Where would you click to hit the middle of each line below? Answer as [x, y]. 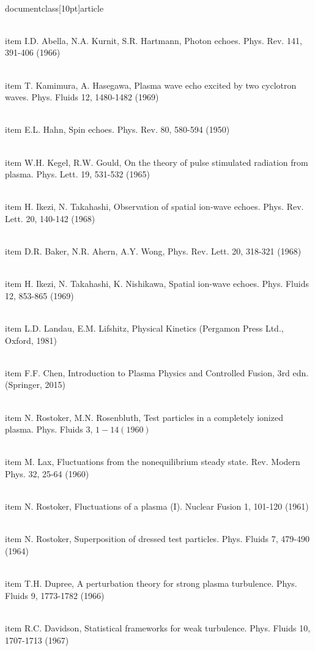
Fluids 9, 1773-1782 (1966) [55, 595]
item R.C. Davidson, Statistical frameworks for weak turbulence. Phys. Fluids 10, [158, 627]
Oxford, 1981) [31, 340]
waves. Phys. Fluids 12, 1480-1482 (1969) [82, 97]
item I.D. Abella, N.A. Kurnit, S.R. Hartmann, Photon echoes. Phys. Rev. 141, [154, 40]
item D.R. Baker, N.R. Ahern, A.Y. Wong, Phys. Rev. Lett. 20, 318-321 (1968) [153, 251]
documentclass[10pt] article [54, 8]
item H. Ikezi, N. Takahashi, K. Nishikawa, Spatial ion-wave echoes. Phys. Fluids [157, 284]
